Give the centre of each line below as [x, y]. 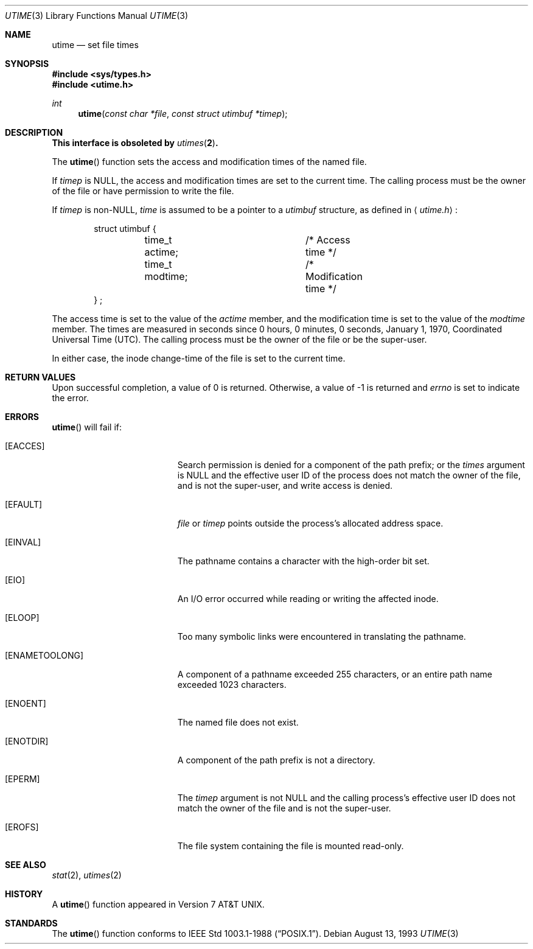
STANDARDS [31, 923]
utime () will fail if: [87, 427]
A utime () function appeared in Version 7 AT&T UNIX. [158, 904]
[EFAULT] [24, 504]
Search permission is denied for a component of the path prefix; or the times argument [351, 465]
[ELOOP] [22, 618]
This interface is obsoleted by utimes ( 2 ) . [135, 143]
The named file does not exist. [238, 722]
